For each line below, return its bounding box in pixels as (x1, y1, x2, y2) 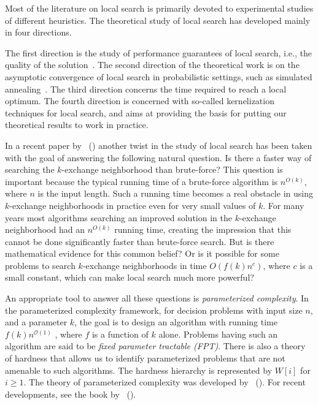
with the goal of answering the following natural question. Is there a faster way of (5, 151, 312, 164)
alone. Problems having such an (158, 327, 278, 340)
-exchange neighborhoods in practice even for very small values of (9, 199, 256, 211)
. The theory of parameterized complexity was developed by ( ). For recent (23, 376, 306, 388)
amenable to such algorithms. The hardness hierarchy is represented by (5, 363, 273, 376)
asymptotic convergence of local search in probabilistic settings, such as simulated (5, 70, 312, 83)
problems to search (5, 259, 76, 271)
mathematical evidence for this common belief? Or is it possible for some (5, 247, 279, 260)
